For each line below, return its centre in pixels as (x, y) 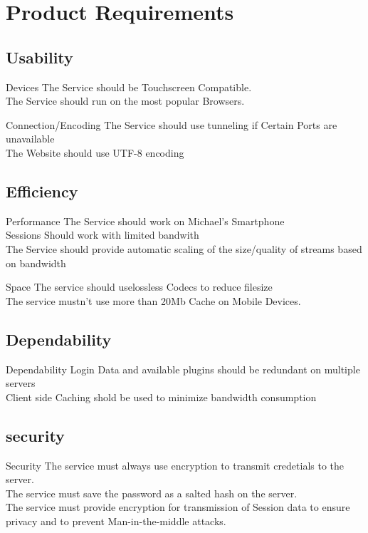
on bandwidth (36, 263)
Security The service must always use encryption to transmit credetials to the (175, 465)
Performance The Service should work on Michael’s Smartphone (145, 221)
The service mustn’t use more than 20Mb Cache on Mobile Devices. (153, 300)
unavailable (30, 139)
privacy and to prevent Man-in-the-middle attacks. (116, 521)
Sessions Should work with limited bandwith (102, 235)
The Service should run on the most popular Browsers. (125, 101)
